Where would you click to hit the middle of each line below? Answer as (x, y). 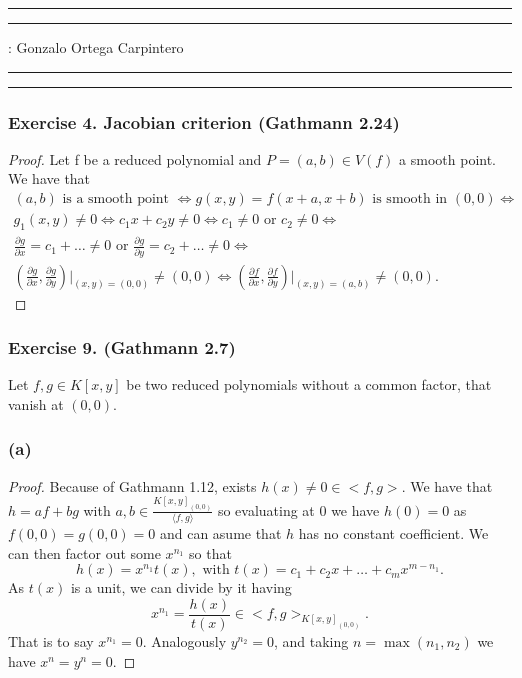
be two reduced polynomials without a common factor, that (309, 384)
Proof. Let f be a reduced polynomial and (135, 158)
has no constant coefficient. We (393, 533)
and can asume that (220, 533)
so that (210, 552)
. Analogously (184, 641)
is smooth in (410, 199)
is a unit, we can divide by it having (181, 587)
